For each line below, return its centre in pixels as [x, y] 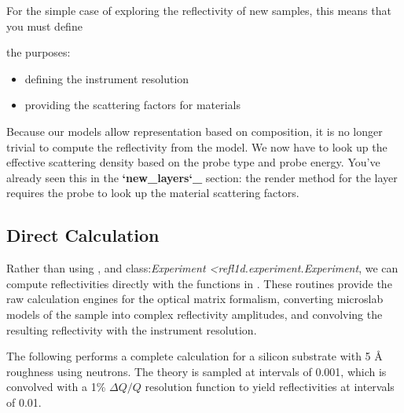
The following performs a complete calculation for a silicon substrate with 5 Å [195, 356]
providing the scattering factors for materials [133, 105]
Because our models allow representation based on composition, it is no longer [195, 131]
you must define [44, 26]
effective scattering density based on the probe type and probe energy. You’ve [193, 162]
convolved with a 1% [56, 387]
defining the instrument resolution [107, 78]
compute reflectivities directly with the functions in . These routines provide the [199, 283]
